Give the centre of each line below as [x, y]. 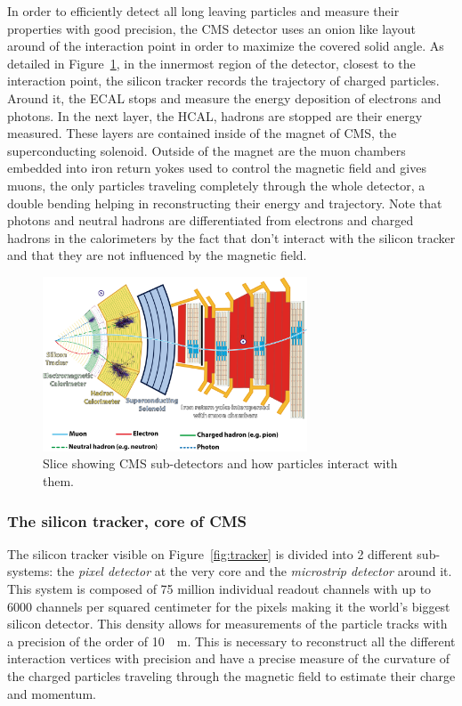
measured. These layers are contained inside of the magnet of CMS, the [202, 133]
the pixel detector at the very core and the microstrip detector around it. [254, 571]
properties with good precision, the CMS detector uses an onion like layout [211, 28]
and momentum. [52, 693]
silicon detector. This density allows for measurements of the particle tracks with [227, 624]
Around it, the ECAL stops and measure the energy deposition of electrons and [224, 97]
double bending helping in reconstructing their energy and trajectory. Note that [225, 203]
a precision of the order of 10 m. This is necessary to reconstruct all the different [231, 641]
